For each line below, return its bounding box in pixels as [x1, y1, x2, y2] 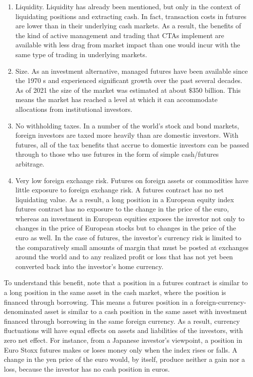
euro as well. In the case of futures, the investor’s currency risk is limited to [15, 232, 241, 243]
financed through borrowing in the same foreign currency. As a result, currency [4, 315, 240, 326]
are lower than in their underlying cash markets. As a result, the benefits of [15, 21, 241, 31]
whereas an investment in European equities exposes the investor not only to [15, 213, 245, 223]
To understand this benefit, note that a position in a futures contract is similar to [4, 277, 248, 288]
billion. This [204, 84, 241, 95]
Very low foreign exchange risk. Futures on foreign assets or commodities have [15, 175, 249, 185]
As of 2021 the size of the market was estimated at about [15, 84, 187, 95]
